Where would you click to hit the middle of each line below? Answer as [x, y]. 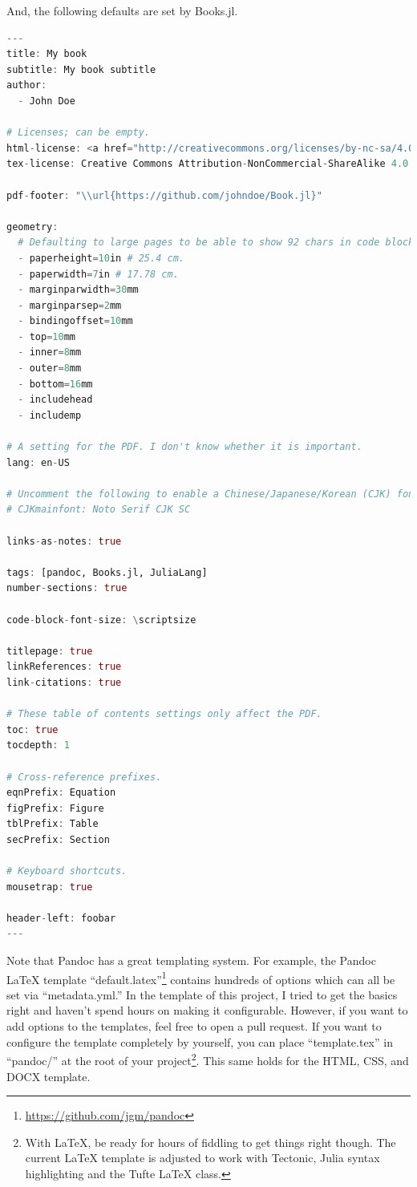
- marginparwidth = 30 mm [78, 290]
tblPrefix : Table [53, 824]
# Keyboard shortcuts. [67, 871]
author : [27, 85]
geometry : [32, 227]
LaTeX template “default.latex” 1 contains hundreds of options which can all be [201, 978]
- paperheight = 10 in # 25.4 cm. [101, 258]
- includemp [50, 415]
